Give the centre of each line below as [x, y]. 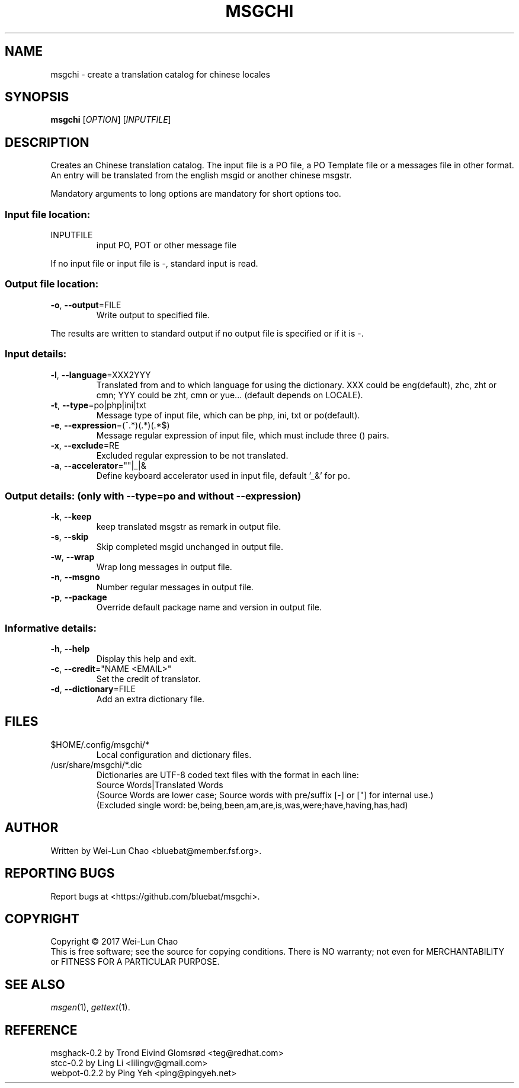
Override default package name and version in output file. [209, 607]
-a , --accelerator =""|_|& [98, 465]
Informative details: [51, 628]
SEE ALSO [35, 984]
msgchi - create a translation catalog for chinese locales [160, 74]
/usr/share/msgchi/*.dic [96, 764]
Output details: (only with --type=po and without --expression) [153, 496]
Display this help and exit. [146, 659]
